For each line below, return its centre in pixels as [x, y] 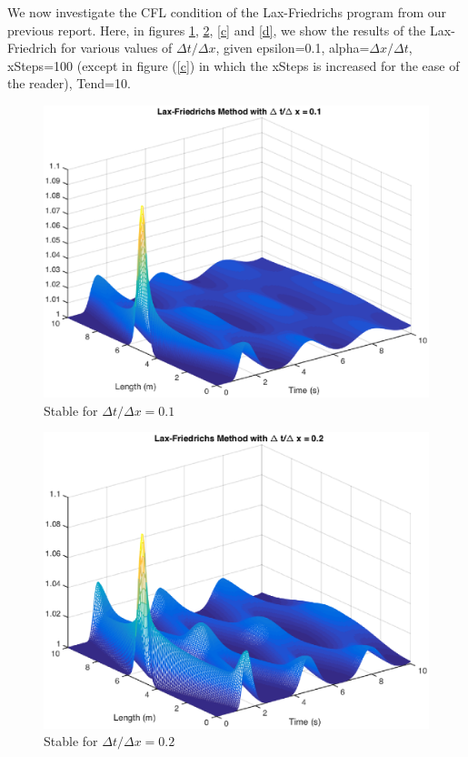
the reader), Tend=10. [69, 83]
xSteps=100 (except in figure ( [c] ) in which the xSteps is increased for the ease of [234, 65]
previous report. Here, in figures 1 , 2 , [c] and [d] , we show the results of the [217, 30]
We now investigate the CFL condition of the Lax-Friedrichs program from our [227, 12]
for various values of [117, 48]
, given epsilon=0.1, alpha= [293, 48]
